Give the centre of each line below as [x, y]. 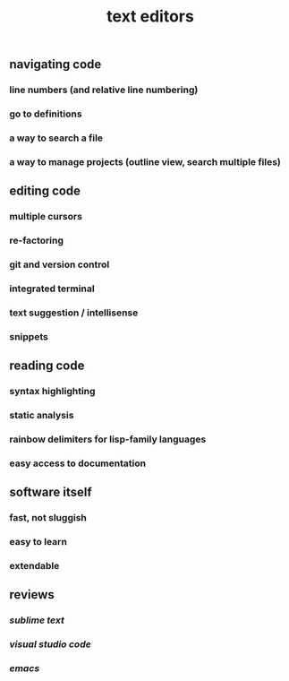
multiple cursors [46, 217]
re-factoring [37, 241]
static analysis [42, 416]
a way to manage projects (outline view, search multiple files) [145, 161]
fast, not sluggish [48, 518]
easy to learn [38, 542]
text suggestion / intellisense [74, 313]
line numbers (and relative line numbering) [104, 90]
